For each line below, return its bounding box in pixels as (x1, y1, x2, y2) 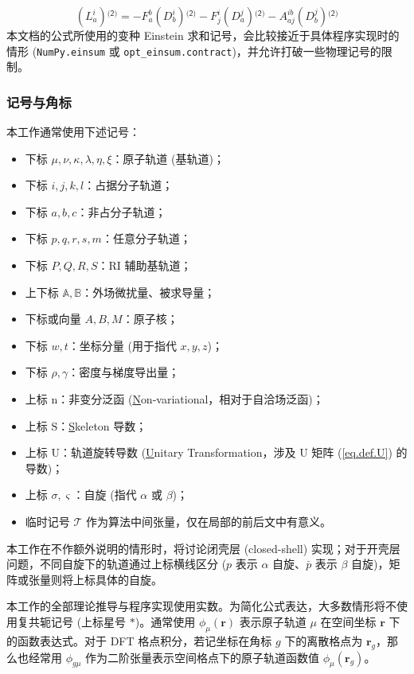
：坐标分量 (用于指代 (68, 337, 177, 353)
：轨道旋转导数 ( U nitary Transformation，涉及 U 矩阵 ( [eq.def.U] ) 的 (59, 444, 408, 461)
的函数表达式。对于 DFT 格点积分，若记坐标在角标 (6, 632, 272, 649)
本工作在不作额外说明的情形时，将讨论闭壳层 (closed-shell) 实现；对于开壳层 (6, 540, 400, 556)
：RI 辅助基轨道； (97, 257, 192, 274)
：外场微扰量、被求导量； (81, 283, 216, 300)
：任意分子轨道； (101, 230, 191, 247)
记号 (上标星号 (50, 613, 127, 629)
